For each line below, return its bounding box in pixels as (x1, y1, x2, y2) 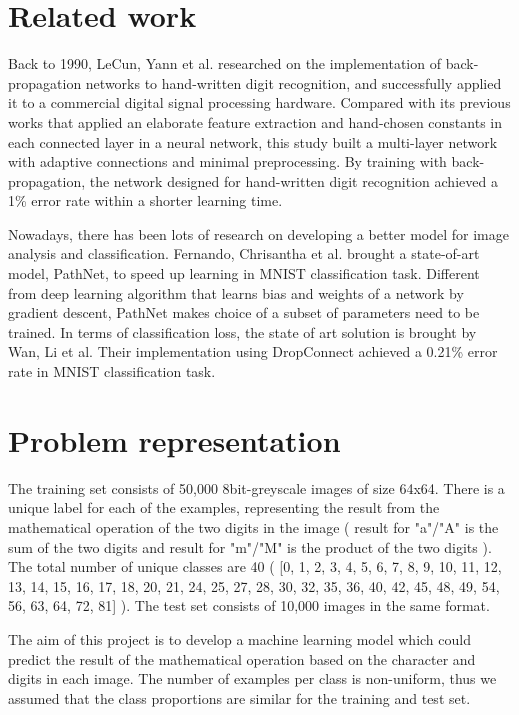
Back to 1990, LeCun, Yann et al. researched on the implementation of (8, 53, 441, 74)
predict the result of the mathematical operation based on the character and (8, 648, 476, 669)
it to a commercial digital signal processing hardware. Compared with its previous (8, 92, 511, 113)
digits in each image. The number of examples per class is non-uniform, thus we (8, 668, 497, 689)
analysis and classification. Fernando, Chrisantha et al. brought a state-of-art (8, 243, 480, 264)
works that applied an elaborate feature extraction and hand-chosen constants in (8, 111, 502, 132)
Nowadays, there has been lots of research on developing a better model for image (8, 223, 509, 244)
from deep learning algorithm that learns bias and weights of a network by (8, 282, 464, 303)
